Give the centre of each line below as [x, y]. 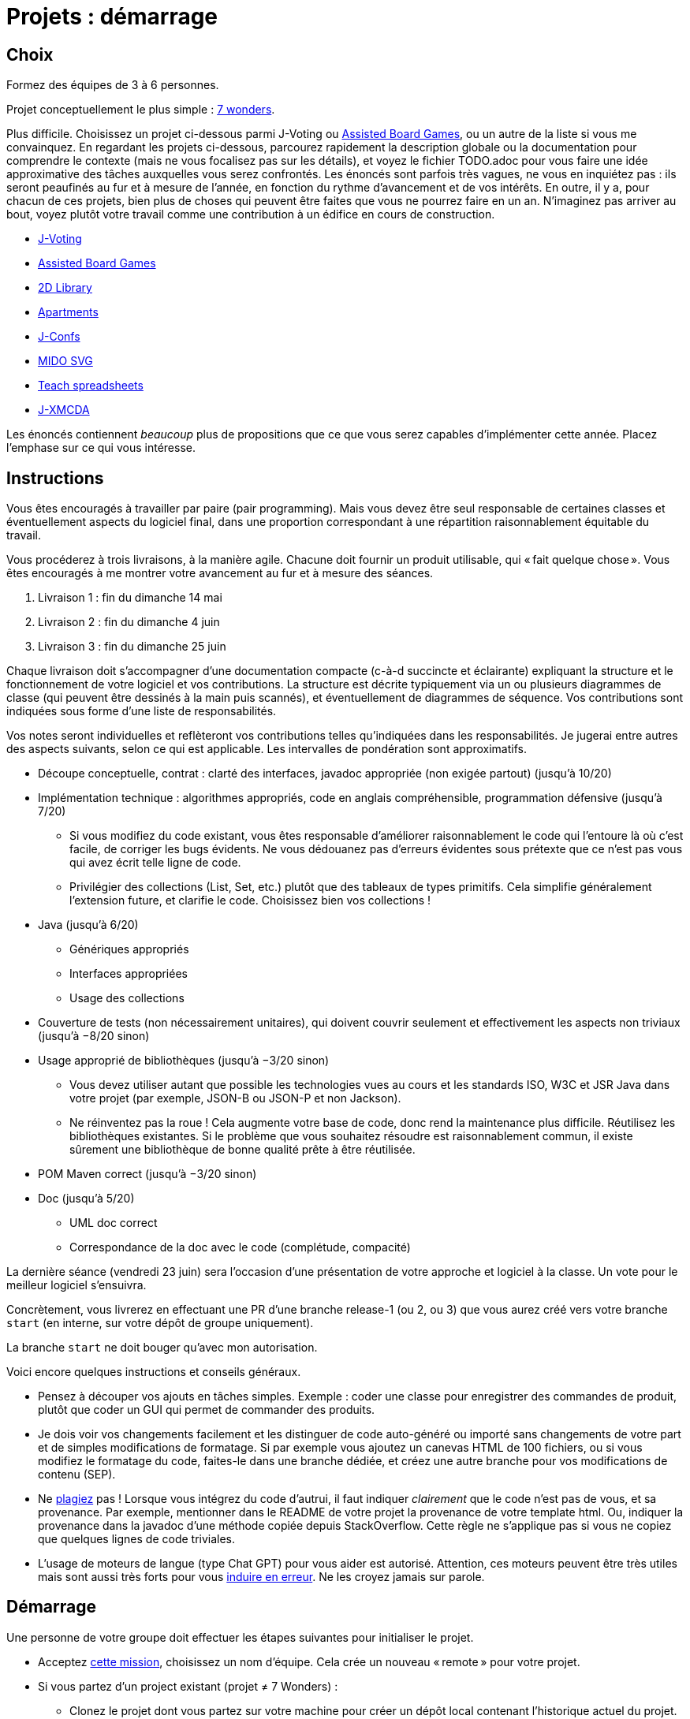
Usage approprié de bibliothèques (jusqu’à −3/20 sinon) [184, 1061]
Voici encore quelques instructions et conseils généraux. [154, 1372]
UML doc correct [114, 1223]
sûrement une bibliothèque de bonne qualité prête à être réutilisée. [242, 1150]
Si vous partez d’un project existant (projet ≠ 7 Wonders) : [188, 1686]
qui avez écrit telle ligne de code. [155, 863]
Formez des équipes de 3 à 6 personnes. [113, 85]
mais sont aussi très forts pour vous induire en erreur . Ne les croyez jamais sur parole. [261, 1577]
